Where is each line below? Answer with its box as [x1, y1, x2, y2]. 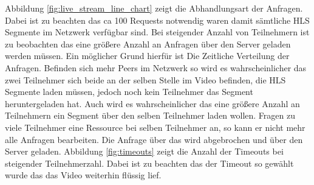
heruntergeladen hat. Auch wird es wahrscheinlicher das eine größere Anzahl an [5, 97, 300, 110]
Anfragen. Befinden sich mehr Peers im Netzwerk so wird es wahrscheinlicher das [5, 61, 307, 74]
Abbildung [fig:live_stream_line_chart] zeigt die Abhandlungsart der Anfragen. [5, 2, 303, 14]
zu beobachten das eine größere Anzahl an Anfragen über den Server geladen [5, 37, 291, 50]
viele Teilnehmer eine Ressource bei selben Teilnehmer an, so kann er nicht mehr [5, 120, 305, 133]
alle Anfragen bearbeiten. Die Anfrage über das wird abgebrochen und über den [5, 133, 303, 145]
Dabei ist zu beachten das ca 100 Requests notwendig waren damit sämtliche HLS [5, 13, 310, 26]
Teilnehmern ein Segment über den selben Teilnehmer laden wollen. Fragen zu [5, 109, 295, 122]
